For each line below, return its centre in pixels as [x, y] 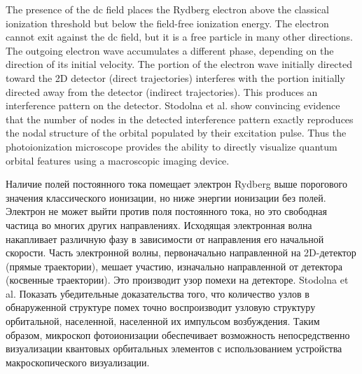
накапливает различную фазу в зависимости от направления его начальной [165, 238]
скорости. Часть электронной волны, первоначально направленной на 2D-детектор [181, 252]
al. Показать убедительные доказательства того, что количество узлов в [158, 293]
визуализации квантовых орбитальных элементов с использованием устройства [174, 348]
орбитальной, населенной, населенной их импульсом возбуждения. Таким [163, 321]
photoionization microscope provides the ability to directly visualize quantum [172, 146]
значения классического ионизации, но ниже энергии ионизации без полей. [166, 197]
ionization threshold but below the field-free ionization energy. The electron [167, 23]
